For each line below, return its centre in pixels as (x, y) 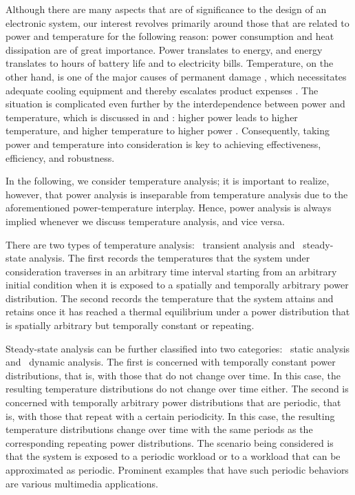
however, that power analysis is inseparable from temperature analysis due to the (177, 194)
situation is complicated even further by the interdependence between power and (175, 104)
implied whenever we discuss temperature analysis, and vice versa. (145, 221)
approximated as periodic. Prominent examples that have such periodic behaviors (177, 470)
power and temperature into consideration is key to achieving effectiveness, (163, 144)
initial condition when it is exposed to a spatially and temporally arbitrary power (177, 285)
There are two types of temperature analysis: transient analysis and (150, 244)
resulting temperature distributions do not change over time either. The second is (177, 389)
